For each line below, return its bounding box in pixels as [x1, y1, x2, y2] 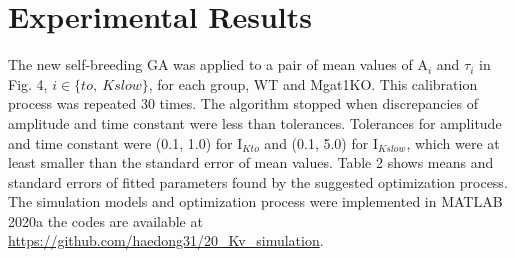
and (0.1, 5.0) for [264, 132, 369, 153]
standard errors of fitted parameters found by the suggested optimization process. [8, 171, 508, 192]
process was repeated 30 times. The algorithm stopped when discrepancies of [8, 93, 479, 114]
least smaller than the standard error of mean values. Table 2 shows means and [8, 152, 494, 173]
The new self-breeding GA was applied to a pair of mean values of [8, 54, 413, 75]
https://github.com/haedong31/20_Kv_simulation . [8, 230, 324, 251]
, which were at [406, 132, 500, 153]
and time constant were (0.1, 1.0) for [8, 132, 233, 153]
